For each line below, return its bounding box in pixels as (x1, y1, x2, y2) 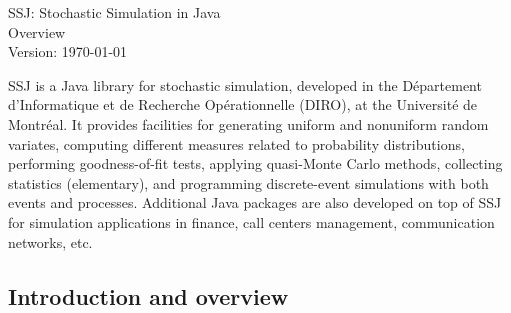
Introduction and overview (8, 280, 289, 311)
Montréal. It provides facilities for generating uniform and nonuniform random (8, 113, 489, 134)
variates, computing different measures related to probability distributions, (8, 133, 465, 154)
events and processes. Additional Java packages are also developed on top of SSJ (8, 192, 502, 213)
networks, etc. (8, 231, 93, 252)
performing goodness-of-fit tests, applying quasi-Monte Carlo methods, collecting (8, 153, 503, 174)
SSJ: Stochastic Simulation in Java (8, 2, 221, 22)
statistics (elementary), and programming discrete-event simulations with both (8, 172, 489, 193)
